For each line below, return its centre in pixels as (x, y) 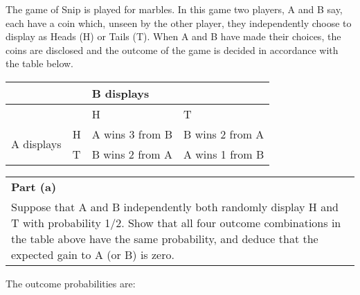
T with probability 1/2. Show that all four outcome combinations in (176, 222)
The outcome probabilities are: (71, 283)
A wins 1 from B (224, 154)
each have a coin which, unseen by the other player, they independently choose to (179, 23)
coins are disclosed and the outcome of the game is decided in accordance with (172, 50)
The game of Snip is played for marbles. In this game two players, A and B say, (174, 9)
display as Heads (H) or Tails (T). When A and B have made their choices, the (173, 36)
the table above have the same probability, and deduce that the (165, 238)
